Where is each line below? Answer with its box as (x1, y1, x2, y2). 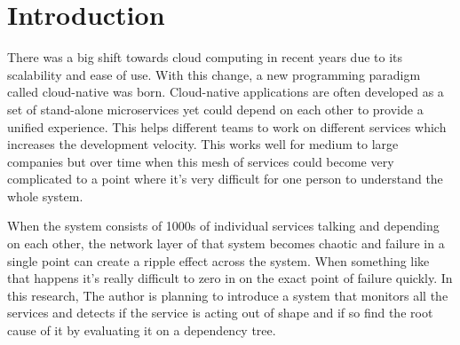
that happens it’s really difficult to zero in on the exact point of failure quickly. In (7, 269, 453, 287)
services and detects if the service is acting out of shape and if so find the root (7, 303, 433, 322)
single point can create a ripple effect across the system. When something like (7, 251, 430, 270)
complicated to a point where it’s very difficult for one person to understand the (7, 169, 443, 188)
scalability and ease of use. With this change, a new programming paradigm (7, 65, 421, 83)
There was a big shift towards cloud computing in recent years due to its (7, 48, 403, 67)
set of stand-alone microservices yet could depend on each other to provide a (7, 99, 424, 118)
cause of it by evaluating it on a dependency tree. (7, 321, 276, 340)
